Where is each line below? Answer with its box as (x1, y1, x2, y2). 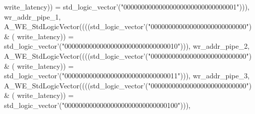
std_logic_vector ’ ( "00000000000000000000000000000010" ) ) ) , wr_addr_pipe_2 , (4, 41, 250, 51)
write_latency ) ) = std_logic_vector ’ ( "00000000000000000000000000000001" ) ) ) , (4, 2, 249, 12)
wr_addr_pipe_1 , (4, 11, 61, 22)
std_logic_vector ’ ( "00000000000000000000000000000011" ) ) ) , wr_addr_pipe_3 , (4, 70, 250, 81)
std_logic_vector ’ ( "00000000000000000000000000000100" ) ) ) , (4, 99, 191, 110)
